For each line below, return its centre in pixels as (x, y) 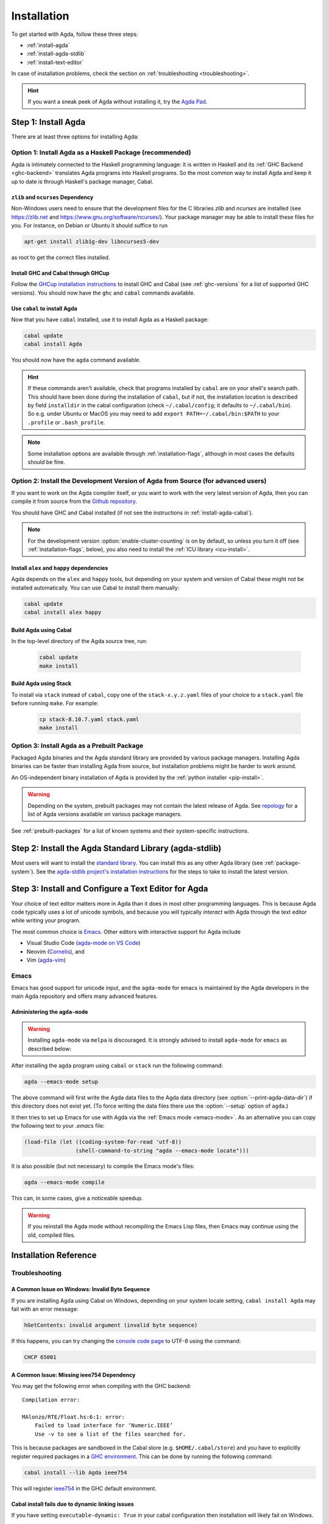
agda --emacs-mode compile (64, 1182)
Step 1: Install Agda (48, 122)
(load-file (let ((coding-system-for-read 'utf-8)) (103, 1142)
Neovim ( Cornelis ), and (55, 952)
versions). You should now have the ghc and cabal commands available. (103, 293)
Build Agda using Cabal (41, 630)
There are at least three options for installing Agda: (75, 137)
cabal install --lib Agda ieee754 (76, 1472)
